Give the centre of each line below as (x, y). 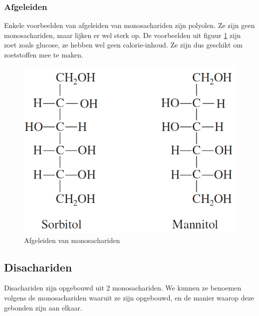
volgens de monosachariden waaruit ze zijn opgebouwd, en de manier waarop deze (129, 297)
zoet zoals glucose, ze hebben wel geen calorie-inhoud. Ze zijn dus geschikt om (123, 45)
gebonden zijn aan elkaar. (43, 307)
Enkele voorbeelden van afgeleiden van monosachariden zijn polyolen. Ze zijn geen (129, 25)
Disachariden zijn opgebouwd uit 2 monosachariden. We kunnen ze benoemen (123, 288)
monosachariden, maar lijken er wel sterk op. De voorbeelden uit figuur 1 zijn (123, 35)
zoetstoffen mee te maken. (44, 54)
